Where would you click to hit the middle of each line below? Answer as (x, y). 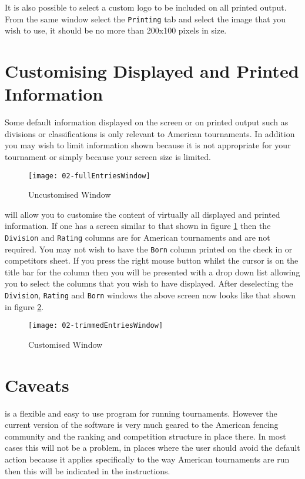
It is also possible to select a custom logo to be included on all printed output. (146, 7)
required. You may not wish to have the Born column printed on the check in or (149, 249)
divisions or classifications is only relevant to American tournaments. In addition (150, 133)
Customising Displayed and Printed (152, 71)
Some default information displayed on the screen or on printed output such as (147, 122)
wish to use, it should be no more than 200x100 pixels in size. (116, 30)
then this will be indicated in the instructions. (88, 470)
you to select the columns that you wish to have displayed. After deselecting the (149, 283)
